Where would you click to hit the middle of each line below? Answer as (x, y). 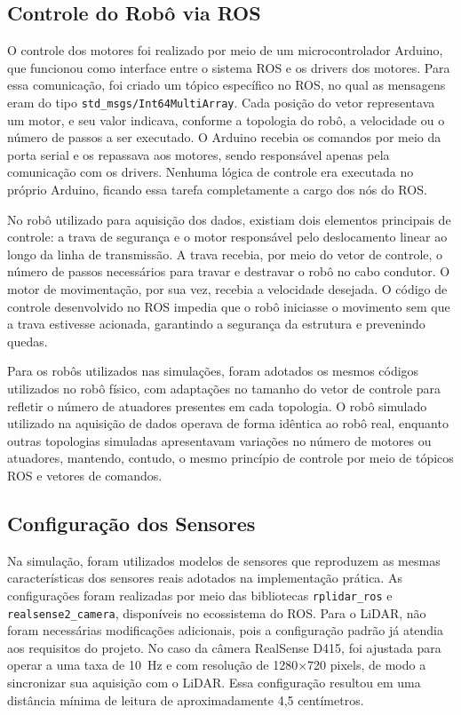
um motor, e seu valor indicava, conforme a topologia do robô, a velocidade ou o (226, 119)
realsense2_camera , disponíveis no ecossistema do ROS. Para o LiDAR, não (217, 612)
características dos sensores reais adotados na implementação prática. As (205, 578)
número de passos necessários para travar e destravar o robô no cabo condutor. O (229, 271)
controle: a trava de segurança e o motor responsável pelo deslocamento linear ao (227, 237)
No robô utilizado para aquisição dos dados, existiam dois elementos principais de (229, 219)
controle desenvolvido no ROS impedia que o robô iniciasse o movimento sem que (229, 306)
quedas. (28, 341)
